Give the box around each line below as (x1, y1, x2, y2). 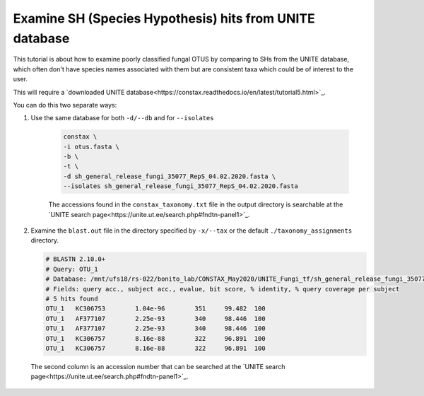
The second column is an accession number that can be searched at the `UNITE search (30, 362, 285, 371)
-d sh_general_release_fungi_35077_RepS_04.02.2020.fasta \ (63, 172, 276, 180)
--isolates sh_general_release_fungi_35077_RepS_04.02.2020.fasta (63, 182, 298, 190)
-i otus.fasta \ (63, 142, 120, 151)
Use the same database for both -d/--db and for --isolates (30, 114, 214, 122)
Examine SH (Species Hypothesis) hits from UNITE (13, 11, 315, 26)
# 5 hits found (45, 294, 98, 303)
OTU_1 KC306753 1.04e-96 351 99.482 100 (45, 305, 266, 313)
